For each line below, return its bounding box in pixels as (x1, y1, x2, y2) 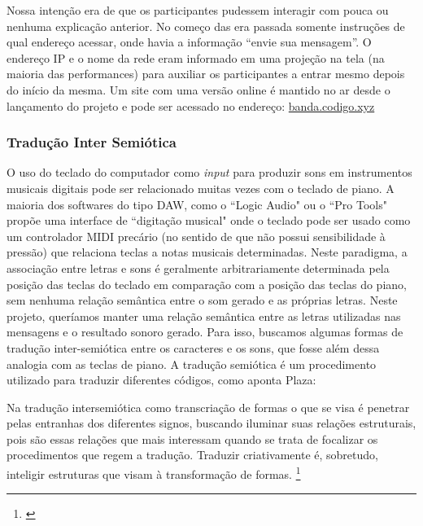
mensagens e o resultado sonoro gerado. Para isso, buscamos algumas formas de (7, 323, 403, 340)
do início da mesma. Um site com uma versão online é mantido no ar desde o (7, 81, 390, 98)
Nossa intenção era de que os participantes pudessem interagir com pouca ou (7, 2, 389, 18)
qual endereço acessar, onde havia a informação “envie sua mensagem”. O (7, 33, 372, 50)
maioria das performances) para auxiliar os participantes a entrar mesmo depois (7, 65, 405, 82)
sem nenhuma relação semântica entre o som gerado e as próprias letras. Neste (7, 291, 398, 309)
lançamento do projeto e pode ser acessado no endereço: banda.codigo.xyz (7, 97, 375, 114)
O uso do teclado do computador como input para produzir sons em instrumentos (7, 164, 412, 181)
